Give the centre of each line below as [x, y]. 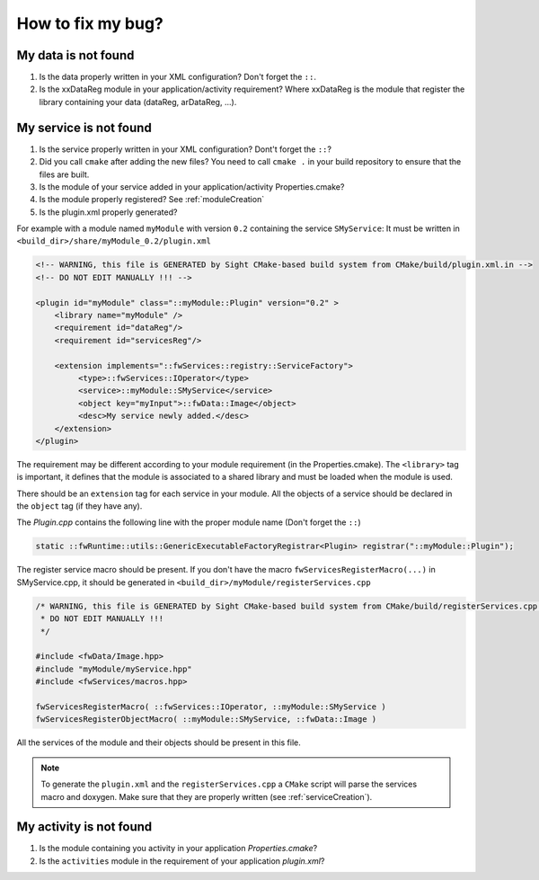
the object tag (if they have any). [80, 506]
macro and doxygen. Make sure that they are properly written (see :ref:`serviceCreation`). [207, 796]
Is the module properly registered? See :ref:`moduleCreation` [152, 200]
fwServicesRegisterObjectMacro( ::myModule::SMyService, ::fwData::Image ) [206, 720]
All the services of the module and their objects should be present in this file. [159, 742]
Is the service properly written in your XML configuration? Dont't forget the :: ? [186, 149]
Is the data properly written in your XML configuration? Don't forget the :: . [177, 77]
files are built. [64, 174]
